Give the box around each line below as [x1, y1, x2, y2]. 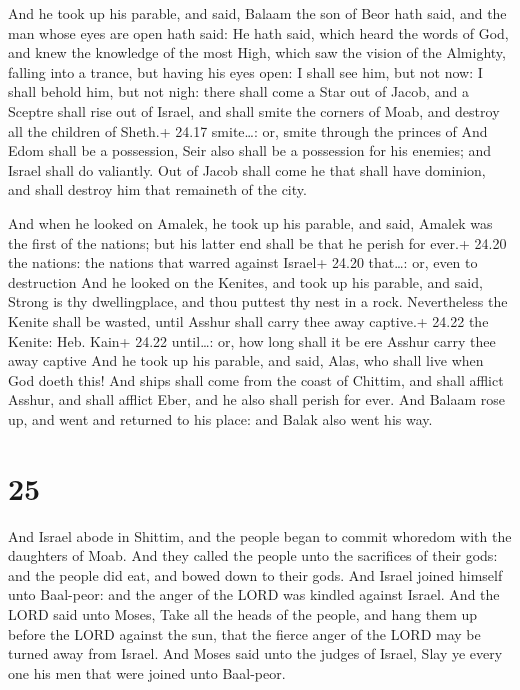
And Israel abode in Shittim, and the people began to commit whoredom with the [8, 525, 512, 546]
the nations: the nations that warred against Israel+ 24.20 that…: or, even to [8, 252, 478, 273]
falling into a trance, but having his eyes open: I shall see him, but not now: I [8, 61, 483, 82]
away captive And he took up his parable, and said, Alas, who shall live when [8, 350, 484, 371]
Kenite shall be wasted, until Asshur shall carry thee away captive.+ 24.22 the [8, 310, 489, 331]
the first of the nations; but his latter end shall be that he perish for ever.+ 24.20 [8, 232, 507, 253]
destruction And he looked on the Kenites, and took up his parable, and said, [8, 271, 483, 292]
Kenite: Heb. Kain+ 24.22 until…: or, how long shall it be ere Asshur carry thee [8, 330, 496, 351]
